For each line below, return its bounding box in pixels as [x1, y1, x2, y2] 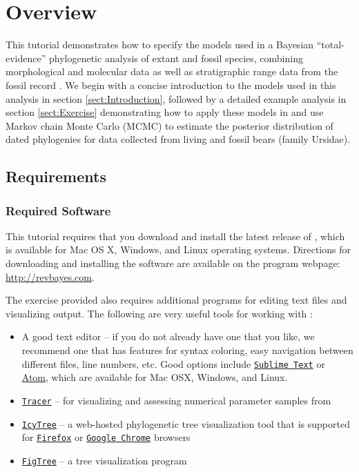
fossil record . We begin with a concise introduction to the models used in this [6, 77, 336, 92]
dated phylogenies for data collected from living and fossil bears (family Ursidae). [6, 132, 351, 146]
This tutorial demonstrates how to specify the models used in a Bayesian [6, 37, 314, 52]
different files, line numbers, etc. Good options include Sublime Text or [21, 356, 325, 371]
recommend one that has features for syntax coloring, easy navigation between [21, 343, 353, 357]
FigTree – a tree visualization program [21, 453, 187, 467]
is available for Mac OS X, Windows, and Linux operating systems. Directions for [6, 242, 351, 257]
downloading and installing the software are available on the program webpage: [6, 256, 340, 271]
